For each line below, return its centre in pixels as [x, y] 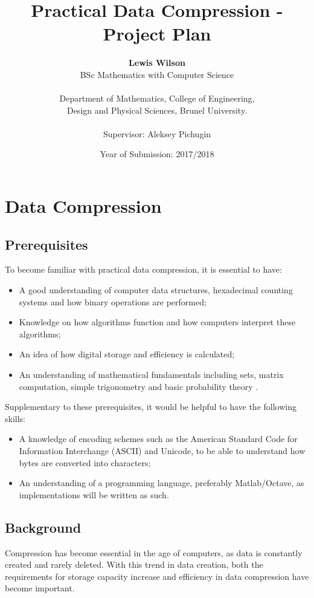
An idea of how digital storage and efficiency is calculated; [127, 354]
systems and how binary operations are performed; [113, 301]
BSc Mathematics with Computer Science [157, 74]
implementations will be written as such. [94, 494]
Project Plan [157, 34]
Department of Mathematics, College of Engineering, [157, 98]
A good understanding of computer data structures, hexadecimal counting [156, 290]
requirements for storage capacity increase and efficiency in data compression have [157, 576]
